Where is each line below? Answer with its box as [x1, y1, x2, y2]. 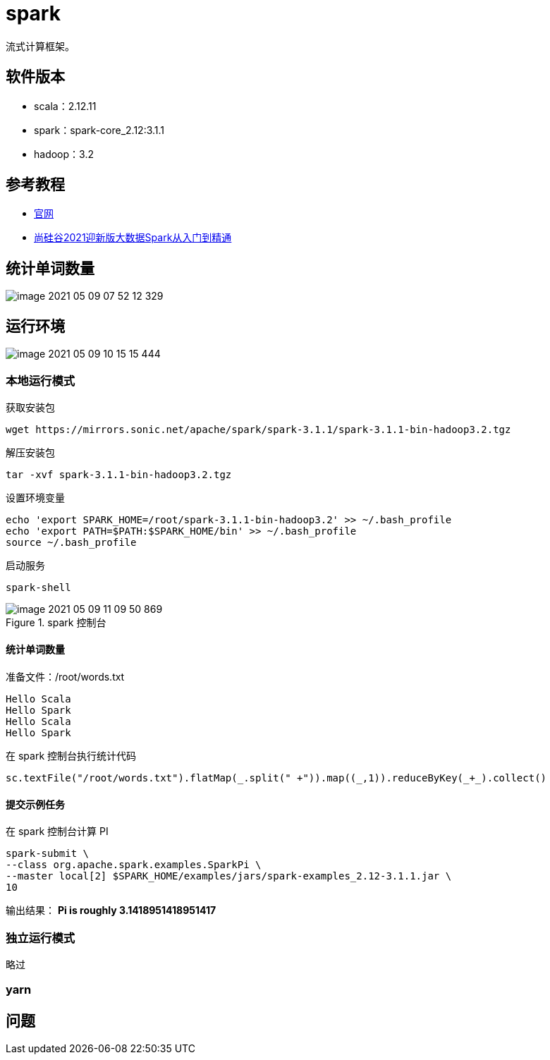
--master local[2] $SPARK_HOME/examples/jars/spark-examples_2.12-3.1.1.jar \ [6, 870, 452, 882]
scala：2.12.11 [34, 99, 97, 112]
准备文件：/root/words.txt [6, 671, 125, 683]
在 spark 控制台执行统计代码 [6, 750, 137, 762]
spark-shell [6, 581, 71, 593]
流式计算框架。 [6, 39, 75, 52]
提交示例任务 [6, 798, 65, 810]
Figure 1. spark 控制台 [6, 616, 106, 628]
